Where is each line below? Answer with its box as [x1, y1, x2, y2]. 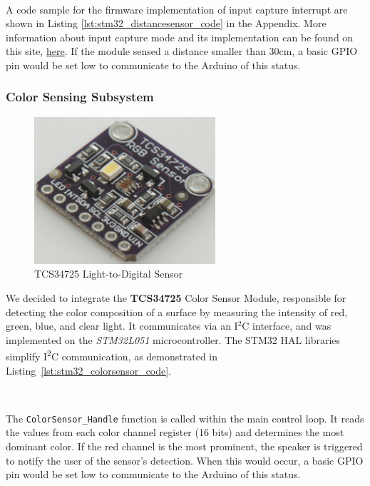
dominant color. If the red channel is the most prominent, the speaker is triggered [6, 438, 363, 453]
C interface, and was [242, 318, 332, 333]
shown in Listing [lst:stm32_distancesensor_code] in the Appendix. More [6, 16, 327, 31]
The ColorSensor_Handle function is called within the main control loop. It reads [6, 410, 364, 425]
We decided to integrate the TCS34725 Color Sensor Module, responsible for [6, 290, 346, 305]
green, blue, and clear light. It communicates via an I [6, 318, 238, 333]
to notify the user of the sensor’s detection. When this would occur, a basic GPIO [6, 452, 364, 467]
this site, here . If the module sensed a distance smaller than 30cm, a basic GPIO [6, 44, 358, 59]
